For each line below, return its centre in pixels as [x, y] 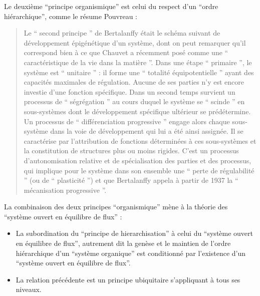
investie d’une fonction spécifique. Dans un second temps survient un [129, 91]
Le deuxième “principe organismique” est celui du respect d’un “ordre [111, 6]
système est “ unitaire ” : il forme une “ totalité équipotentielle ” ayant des [139, 72]
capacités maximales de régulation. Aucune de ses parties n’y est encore [134, 82]
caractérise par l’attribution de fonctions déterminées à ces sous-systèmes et [140, 140]
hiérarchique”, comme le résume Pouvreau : [71, 16]
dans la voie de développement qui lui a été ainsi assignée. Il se [147, 131]
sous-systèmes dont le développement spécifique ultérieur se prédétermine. [137, 111]
